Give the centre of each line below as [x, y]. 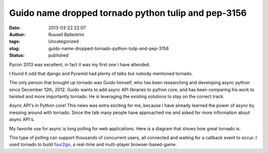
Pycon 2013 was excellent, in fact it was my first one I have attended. [80, 64]
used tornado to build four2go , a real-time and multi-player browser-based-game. [93, 145]
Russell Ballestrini [66, 34]
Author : [17, 34]
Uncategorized [64, 42]
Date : [15, 28]
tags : [15, 42]
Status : [17, 55]
